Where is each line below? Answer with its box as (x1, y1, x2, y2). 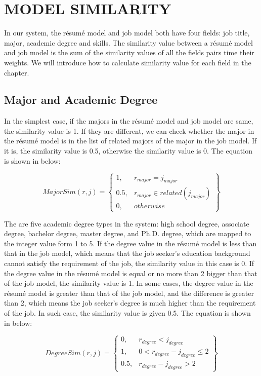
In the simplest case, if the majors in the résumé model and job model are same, (4, 116, 253, 126)
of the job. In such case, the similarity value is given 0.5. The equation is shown (4, 308, 251, 318)
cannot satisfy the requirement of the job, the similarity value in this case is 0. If (4, 258, 254, 269)
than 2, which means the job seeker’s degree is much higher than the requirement (4, 297, 256, 308)
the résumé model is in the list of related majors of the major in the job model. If (4, 135, 257, 146)
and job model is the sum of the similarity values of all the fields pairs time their (4, 47, 254, 58)
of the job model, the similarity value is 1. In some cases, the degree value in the (4, 278, 253, 288)
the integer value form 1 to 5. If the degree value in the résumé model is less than (4, 238, 257, 248)
